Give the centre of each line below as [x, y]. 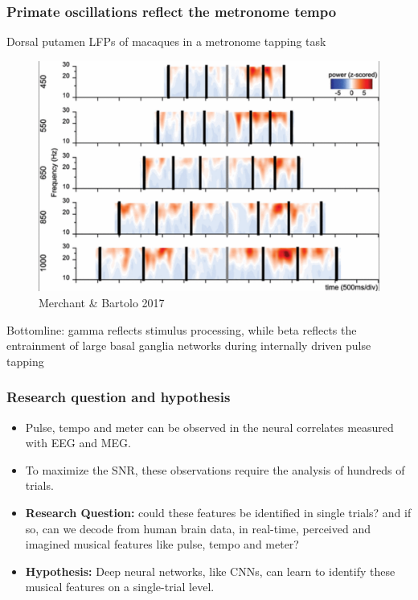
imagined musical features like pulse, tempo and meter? [162, 544]
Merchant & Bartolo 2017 [102, 302]
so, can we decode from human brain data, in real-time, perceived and [198, 528]
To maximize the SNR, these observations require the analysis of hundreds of [215, 469]
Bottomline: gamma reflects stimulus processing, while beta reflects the [182, 329]
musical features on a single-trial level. [120, 587]
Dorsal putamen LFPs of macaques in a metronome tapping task [166, 41]
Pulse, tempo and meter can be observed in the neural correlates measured [209, 427]
